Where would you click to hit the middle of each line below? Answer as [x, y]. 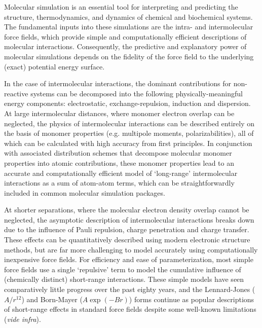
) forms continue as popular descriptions [192, 299]
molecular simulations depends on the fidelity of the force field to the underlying [129, 56]
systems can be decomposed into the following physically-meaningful [137, 93]
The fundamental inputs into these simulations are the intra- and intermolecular [129, 27]
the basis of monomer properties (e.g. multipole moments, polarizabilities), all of [129, 133]
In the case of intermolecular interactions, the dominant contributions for [118, 83]
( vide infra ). [23, 319]
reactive [16, 93]
